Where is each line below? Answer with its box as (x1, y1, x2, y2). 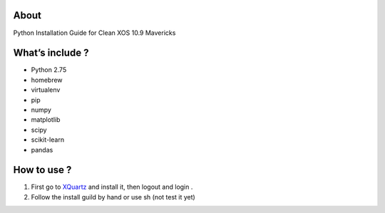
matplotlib (31, 115, 61, 124)
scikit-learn (31, 135, 64, 144)
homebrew (31, 76, 63, 84)
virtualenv (31, 85, 61, 94)
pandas (31, 145, 53, 154)
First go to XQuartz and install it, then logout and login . (31, 182, 193, 192)
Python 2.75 (31, 66, 67, 74)
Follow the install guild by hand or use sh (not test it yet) (31, 192, 195, 201)
